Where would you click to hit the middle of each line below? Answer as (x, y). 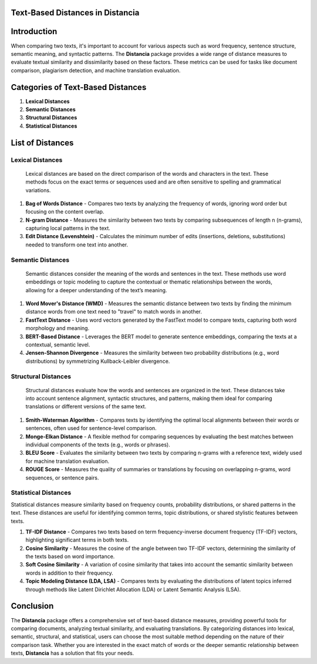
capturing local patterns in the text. (68, 228)
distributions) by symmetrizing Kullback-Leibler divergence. (98, 361)
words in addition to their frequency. (70, 573)
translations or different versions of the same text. (86, 406)
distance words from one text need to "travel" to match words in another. (114, 312)
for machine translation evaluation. (68, 461)
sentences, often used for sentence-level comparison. (91, 428)
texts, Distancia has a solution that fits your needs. (72, 653)
